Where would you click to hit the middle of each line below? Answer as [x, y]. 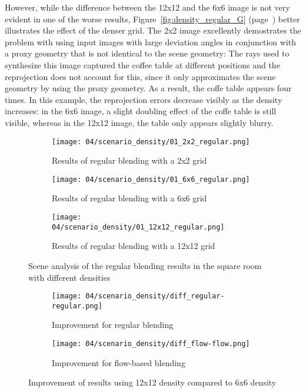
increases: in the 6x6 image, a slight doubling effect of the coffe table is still [141, 111]
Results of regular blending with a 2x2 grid [129, 160]
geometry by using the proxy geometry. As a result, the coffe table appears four [148, 88]
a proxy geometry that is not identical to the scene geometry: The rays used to [147, 53]
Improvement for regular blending [113, 325]
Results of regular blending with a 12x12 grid [134, 246]
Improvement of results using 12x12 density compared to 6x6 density [152, 382]
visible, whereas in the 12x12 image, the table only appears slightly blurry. [139, 122]
